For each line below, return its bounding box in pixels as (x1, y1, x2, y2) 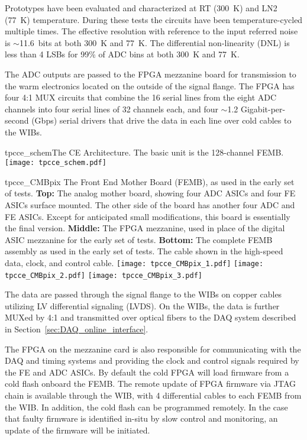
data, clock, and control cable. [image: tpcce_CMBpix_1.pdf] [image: (5, 256, 264, 268)
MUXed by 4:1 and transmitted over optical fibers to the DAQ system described (5, 311, 296, 323)
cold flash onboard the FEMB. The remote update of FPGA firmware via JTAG (5, 377, 296, 390)
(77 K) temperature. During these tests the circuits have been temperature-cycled (5, 13, 303, 25)
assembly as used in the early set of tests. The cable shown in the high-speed (5, 245, 283, 257)
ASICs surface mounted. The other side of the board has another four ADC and (5, 198, 295, 211)
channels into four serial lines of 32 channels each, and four (5, 102, 218, 115)
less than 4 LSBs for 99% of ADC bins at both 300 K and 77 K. (5, 48, 240, 60)
